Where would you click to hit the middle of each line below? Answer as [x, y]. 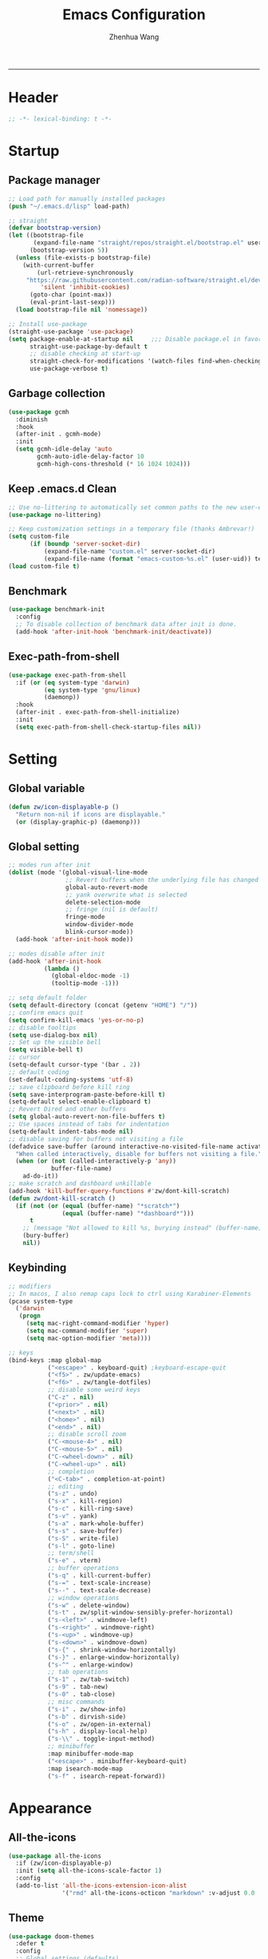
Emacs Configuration [134, 15]
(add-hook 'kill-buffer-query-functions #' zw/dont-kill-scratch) [119, 1191]
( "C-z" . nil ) [71, 1397]
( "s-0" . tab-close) [81, 1695]
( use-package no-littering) [55, 515]
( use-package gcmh [39, 412]
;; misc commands [76, 1702]
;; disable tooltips [43, 1027]
